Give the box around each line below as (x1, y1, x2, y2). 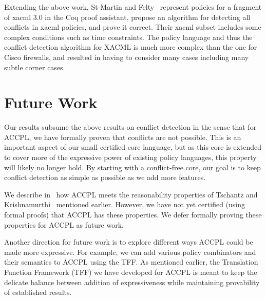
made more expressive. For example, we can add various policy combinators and (4, 246, 256, 257)
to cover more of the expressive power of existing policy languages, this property (4, 152, 257, 163)
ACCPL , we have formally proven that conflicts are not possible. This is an (4, 131, 241, 142)
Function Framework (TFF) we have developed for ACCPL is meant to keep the (4, 267, 257, 277)
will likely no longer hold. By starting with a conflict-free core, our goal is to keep (4, 162, 261, 172)
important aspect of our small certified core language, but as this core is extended (4, 142, 262, 152)
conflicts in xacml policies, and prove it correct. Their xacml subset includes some (4, 22, 261, 32)
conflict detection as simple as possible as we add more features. (4, 172, 206, 183)
